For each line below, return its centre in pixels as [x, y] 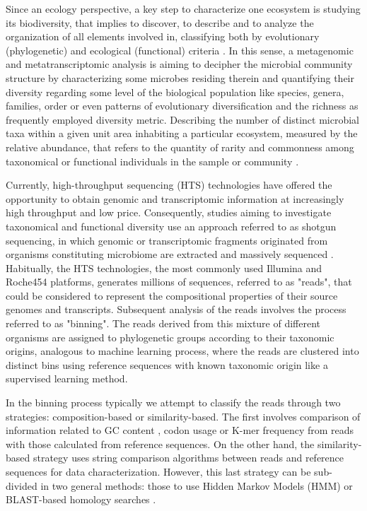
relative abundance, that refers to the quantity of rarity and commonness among [180, 147]
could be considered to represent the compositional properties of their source [172, 295]
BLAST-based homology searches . [81, 499]
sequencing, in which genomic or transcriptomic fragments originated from [167, 240]
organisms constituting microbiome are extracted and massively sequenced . [170, 254]
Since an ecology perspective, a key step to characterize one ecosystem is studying [183, 8]
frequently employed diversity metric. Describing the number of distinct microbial [183, 119]
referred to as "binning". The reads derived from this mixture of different [163, 323]
